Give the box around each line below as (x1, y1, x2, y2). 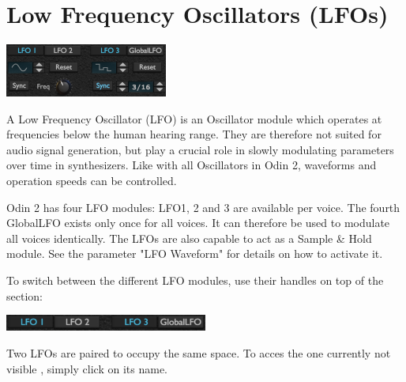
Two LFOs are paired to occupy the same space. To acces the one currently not (6, 344, 391, 361)
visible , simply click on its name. (6, 360, 167, 376)
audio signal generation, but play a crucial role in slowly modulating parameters (6, 141, 394, 157)
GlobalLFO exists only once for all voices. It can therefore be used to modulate (6, 214, 390, 231)
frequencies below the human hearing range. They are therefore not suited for (6, 126, 382, 142)
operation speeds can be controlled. (6, 172, 177, 188)
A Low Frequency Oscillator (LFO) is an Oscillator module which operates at (6, 110, 382, 127)
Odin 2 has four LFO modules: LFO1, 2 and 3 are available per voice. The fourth (6, 199, 400, 215)
